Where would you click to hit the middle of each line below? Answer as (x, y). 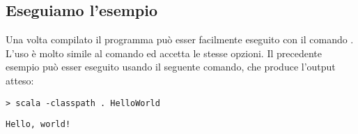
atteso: (20, 80)
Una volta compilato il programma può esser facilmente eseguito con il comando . (180, 39)
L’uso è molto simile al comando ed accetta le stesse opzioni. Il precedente (164, 53)
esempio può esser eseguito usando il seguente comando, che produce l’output (171, 67)
